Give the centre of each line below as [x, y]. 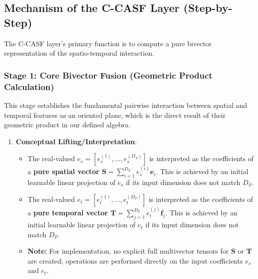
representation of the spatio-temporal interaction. [79, 53]
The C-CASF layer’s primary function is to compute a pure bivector [108, 43]
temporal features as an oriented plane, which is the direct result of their [115, 115]
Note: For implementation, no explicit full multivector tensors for [128, 251]
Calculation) [29, 86]
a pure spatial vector [63, 171]
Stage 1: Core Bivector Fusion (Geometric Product [108, 75]
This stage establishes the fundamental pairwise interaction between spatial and [126, 105]
